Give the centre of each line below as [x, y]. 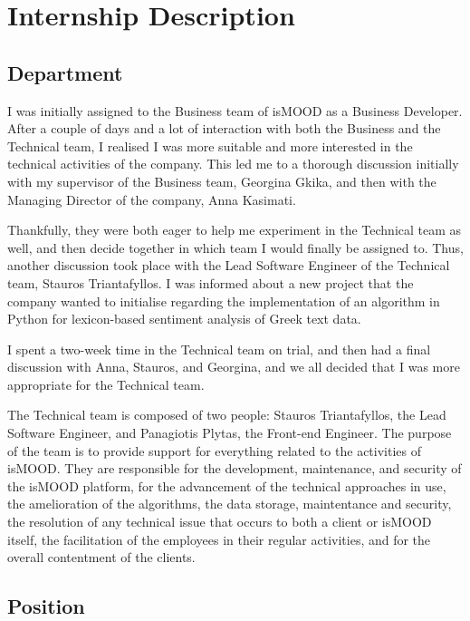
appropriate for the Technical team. [106, 384]
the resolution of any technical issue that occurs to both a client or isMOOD [220, 522]
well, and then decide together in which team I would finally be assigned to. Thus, [235, 247]
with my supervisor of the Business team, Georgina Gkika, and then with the [222, 181]
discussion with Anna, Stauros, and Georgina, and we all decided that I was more [234, 367]
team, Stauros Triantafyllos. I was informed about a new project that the [211, 282]
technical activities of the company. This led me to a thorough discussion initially [233, 164]
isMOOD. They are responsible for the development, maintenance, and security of [235, 468]
